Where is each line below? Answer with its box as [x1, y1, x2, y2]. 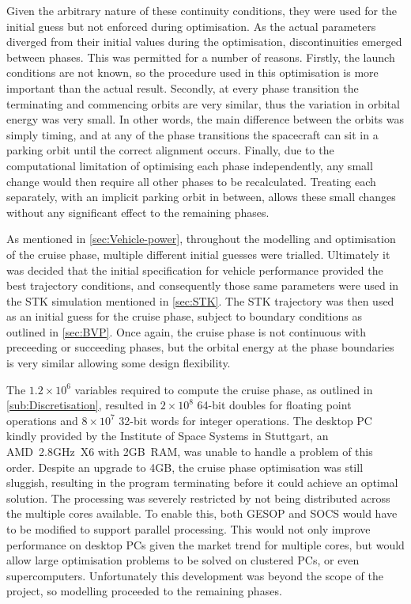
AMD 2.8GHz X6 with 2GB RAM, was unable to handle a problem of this [6, 443, 373, 460]
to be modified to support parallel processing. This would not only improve [6, 521, 371, 537]
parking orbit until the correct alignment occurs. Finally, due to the [6, 142, 334, 158]
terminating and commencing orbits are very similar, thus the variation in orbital [6, 95, 400, 112]
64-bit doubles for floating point [197, 397, 352, 413]
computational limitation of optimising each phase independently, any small [6, 157, 373, 173]
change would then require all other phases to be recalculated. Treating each [6, 173, 376, 189]
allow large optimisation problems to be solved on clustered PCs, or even [6, 552, 360, 568]
